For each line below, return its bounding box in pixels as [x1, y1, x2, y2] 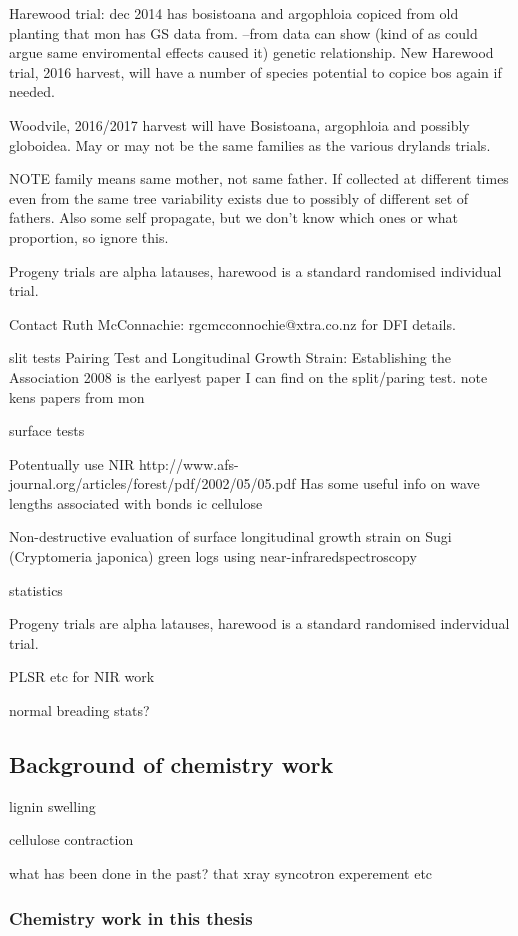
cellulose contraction [9, 829, 134, 850]
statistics [9, 579, 63, 600]
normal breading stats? [9, 700, 150, 721]
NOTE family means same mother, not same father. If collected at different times [9, 168, 509, 189]
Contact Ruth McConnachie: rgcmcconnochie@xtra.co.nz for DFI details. [9, 313, 456, 334]
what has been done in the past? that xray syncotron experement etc [9, 863, 433, 884]
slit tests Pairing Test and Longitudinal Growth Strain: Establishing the [9, 347, 451, 368]
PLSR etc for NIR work [9, 666, 155, 687]
